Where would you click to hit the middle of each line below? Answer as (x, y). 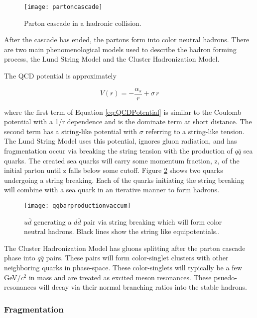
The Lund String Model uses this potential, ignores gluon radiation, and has (121, 141)
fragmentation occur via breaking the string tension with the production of (118, 151)
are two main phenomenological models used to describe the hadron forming (120, 49)
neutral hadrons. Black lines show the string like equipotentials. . (122, 231)
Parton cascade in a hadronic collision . (83, 23)
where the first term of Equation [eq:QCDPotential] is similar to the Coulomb (123, 112)
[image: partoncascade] (63, 7)
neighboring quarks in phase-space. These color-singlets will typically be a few (123, 268)
